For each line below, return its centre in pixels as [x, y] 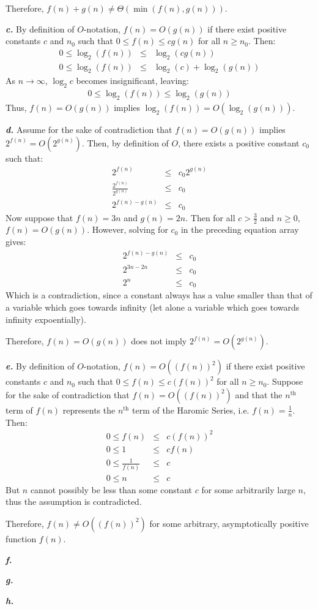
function [21, 538]
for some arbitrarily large [248, 489]
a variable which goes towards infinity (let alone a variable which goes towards [153, 307]
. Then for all [210, 217]
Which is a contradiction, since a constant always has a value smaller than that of [159, 295]
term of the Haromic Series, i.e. [191, 410]
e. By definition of [40, 366]
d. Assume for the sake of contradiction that [89, 130]
